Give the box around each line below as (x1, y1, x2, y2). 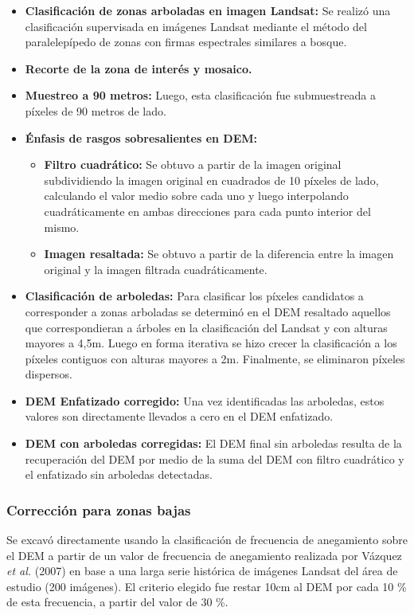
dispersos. (25, 366, 72, 382)
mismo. (44, 218, 80, 235)
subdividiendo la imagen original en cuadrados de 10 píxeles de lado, (44, 171, 379, 188)
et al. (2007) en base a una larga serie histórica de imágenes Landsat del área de (6, 562, 398, 579)
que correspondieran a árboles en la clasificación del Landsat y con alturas (25, 319, 388, 335)
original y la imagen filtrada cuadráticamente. (44, 260, 268, 277)
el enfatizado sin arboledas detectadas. (25, 466, 213, 483)
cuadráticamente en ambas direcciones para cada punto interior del (44, 202, 371, 219)
